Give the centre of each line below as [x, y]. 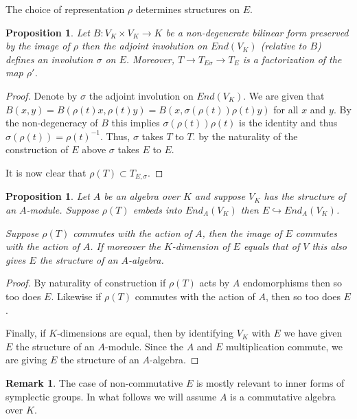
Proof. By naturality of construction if [86, 283]
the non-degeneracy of [52, 123]
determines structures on [187, 9]
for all [286, 109]
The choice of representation [65, 9]
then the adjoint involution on [145, 46]
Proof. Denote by [42, 95]
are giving [26, 360]
